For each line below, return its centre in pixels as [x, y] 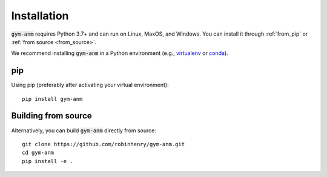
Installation [40, 16]
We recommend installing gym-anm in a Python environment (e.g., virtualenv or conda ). [120, 53]
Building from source [51, 116]
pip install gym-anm [52, 99]
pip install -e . [48, 161]
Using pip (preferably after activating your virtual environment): [90, 85]
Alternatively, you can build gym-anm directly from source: [84, 130]
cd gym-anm [38, 153]
